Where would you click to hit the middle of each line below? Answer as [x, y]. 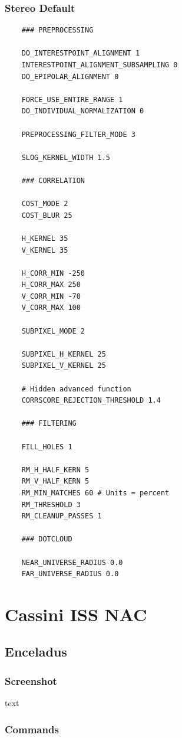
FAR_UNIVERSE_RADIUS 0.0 [70, 574]
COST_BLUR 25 [47, 215]
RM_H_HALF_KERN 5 [55, 470]
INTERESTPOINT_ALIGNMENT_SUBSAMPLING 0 [100, 65]
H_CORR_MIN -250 [53, 273]
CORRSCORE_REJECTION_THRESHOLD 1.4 [91, 401]
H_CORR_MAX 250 [51, 285]
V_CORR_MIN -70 [51, 296]
